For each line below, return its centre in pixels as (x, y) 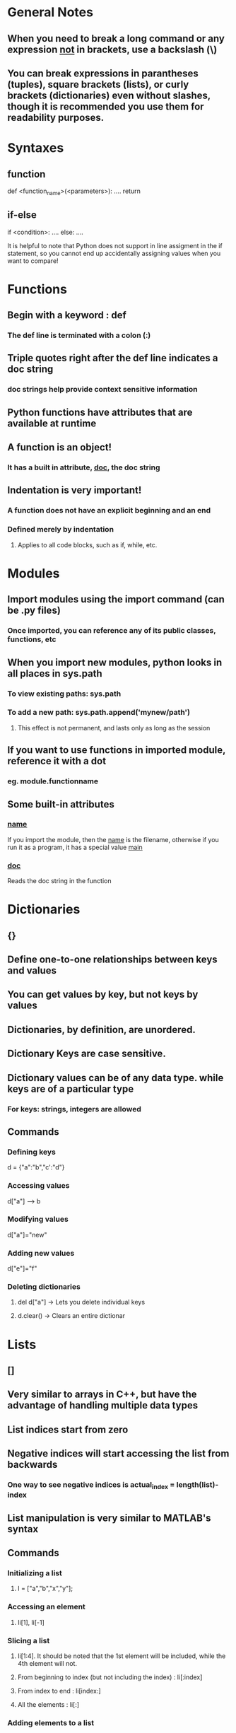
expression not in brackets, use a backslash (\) (112, 49)
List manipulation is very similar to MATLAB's (109, 1518)
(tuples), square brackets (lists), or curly (98, 84)
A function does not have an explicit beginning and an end (109, 510)
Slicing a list (29, 1640)
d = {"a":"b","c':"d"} (36, 1167)
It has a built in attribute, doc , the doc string (84, 467)
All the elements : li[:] (48, 1705)
